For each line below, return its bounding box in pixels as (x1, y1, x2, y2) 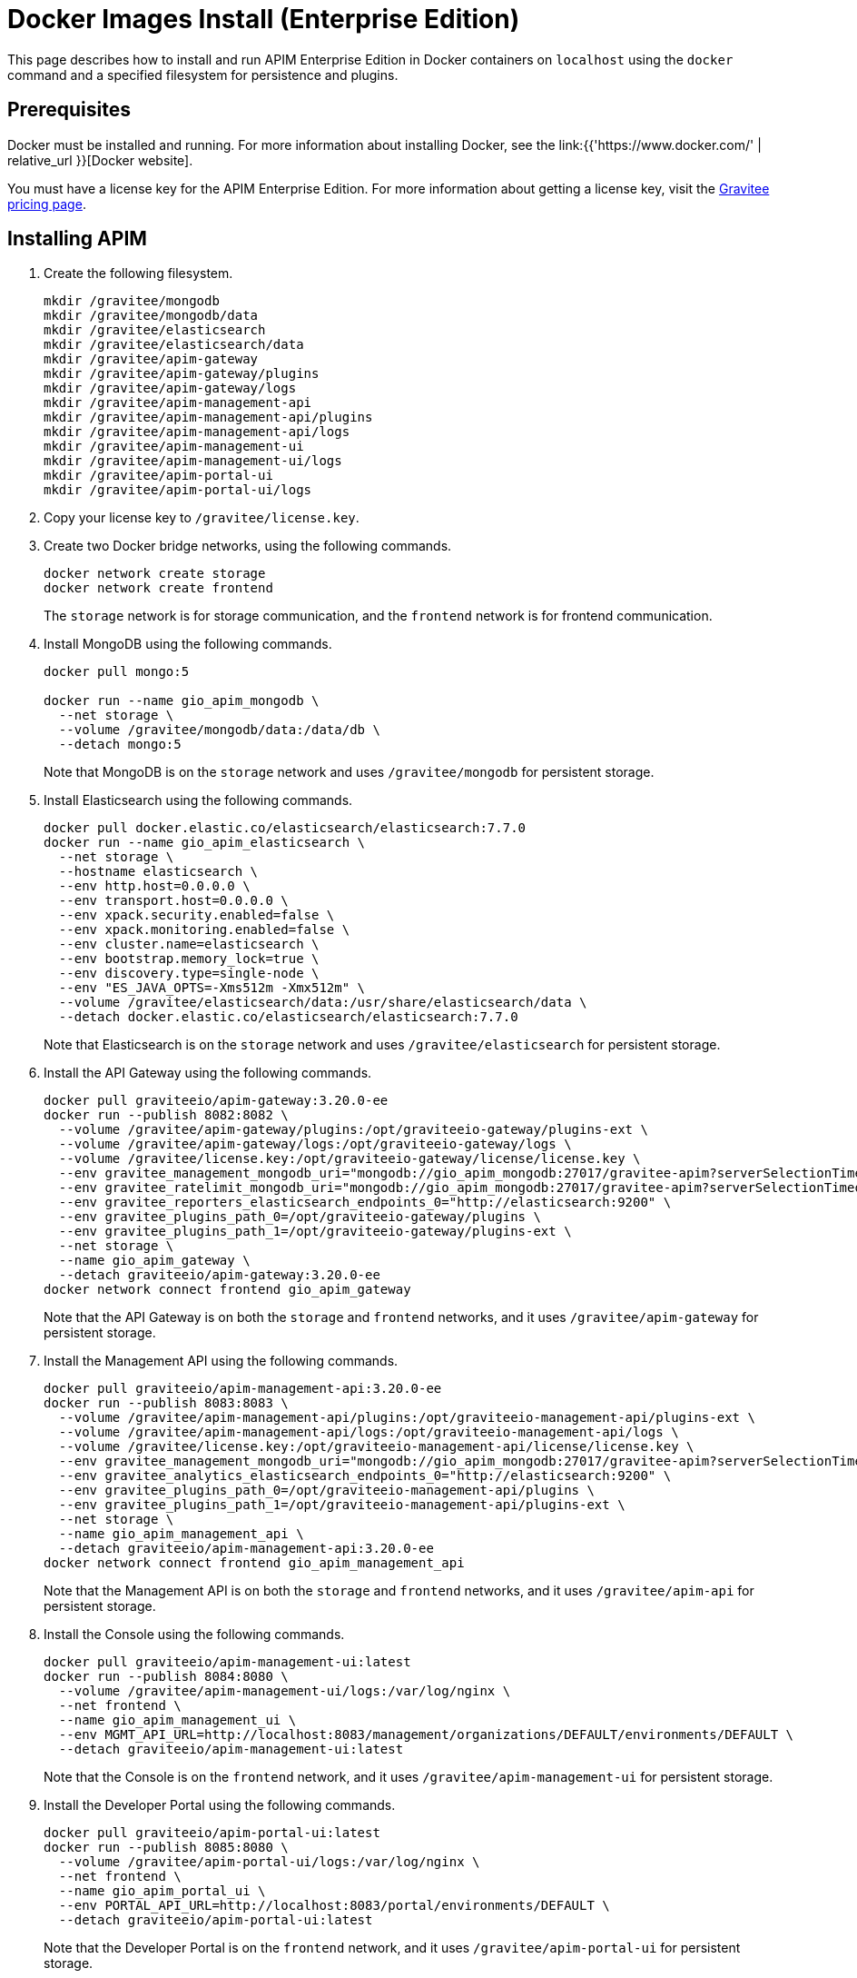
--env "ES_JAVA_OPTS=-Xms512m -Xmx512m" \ (58, 980, 366, 996)
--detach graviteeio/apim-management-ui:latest (58, 1742, 404, 1757)
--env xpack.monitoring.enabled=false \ (58, 922, 350, 938)
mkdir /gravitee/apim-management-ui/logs (44, 453, 342, 469)
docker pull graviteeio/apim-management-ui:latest (44, 1655, 411, 1670)
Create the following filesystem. (44, 265, 233, 282)
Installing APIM (7, 227, 147, 251)
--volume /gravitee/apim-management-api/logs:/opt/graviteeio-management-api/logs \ (58, 1425, 679, 1440)
